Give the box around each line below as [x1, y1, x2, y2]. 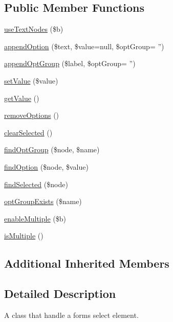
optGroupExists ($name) [4, 196, 82, 207]
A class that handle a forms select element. [4, 309, 139, 320]
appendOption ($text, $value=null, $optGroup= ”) [4, 41, 164, 51]
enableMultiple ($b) [4, 213, 66, 224]
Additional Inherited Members [4, 255, 169, 271]
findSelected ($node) [4, 178, 68, 189]
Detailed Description [4, 286, 116, 301]
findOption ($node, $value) [4, 161, 89, 172]
